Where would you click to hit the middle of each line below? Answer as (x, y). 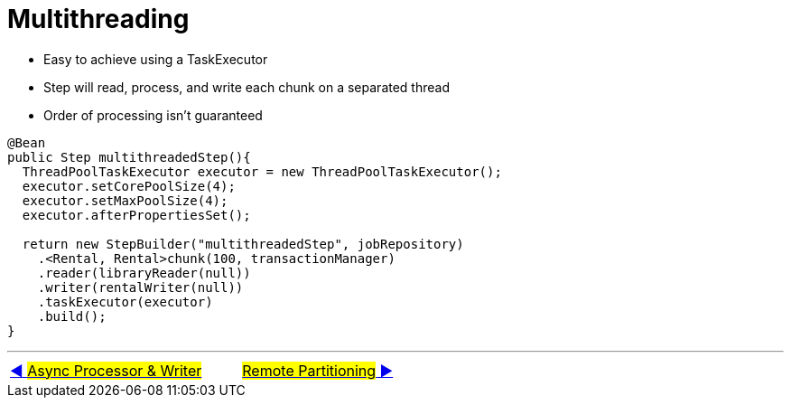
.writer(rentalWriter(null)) (140, 287)
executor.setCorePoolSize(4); (129, 186)
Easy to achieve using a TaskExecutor (156, 59)
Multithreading (98, 19)
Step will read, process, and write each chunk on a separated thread (247, 87)
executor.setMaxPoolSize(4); (125, 200)
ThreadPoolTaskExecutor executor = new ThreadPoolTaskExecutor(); (262, 171)
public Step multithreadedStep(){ (129, 157)
